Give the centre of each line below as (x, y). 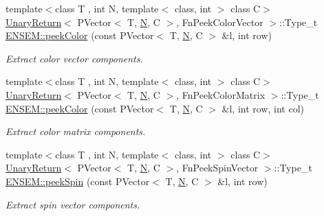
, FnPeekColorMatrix (221, 94)
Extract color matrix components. (76, 131)
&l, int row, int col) (263, 108)
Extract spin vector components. (73, 204)
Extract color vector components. (74, 58)
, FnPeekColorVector (220, 22)
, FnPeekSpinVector (217, 168)
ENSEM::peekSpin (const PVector (78, 181)
